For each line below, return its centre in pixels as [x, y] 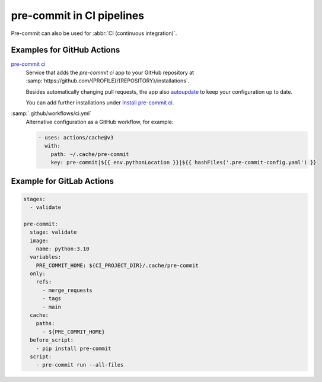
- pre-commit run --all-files [80, 365]
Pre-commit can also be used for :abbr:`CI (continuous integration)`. [94, 33]
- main [52, 307]
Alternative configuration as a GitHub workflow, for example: [100, 122]
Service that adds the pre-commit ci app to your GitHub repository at [110, 72]
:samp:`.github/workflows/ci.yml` [51, 113]
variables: [46, 257]
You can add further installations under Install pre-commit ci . [100, 103]
